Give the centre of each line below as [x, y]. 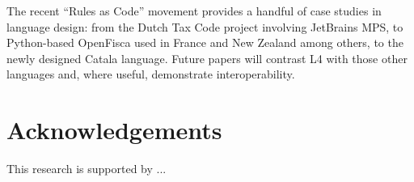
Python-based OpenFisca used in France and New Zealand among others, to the [205, 42]
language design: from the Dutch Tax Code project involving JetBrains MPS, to [205, 26]
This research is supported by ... [87, 169]
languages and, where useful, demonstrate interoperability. [151, 74]
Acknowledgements [114, 130]
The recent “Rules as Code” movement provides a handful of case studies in [194, 11]
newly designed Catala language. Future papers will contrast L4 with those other [207, 58]
